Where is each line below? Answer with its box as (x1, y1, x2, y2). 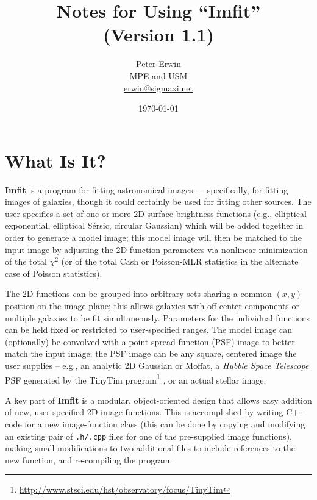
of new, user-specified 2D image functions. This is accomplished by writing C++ (5, 405, 306, 418)
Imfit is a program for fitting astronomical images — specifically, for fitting (5, 183, 288, 196)
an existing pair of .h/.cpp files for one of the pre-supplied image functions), (5, 429, 292, 442)
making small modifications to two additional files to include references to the (5, 441, 295, 454)
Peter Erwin (136, 57, 181, 70)
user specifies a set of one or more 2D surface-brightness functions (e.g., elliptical (5, 207, 307, 220)
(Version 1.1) (102, 22, 215, 47)
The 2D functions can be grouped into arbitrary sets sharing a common (5, 287, 272, 300)
